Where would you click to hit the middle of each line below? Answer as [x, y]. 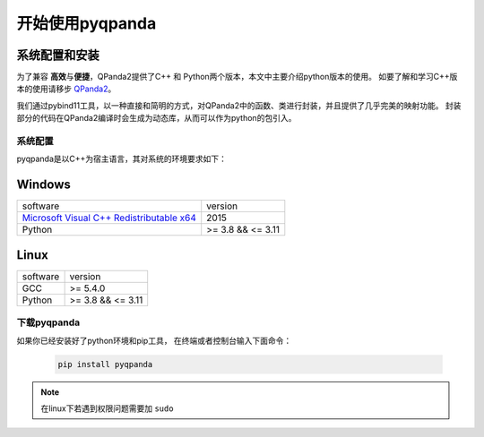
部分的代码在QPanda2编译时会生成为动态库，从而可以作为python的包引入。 [156, 118]
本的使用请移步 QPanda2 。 [66, 89]
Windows [43, 185]
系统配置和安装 [58, 55]
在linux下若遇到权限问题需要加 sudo [107, 408]
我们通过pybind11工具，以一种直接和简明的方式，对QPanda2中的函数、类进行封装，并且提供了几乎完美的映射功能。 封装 [239, 105]
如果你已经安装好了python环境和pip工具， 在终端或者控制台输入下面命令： [154, 340]
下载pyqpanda [48, 322]
